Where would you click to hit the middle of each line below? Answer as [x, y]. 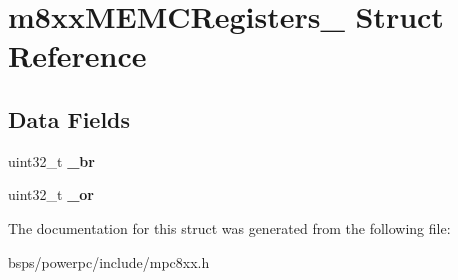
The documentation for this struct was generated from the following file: [229, 227]
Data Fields [69, 118]
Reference [77, 55]
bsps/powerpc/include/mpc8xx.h [109, 261]
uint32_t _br [51, 160]
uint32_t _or [51, 194]
